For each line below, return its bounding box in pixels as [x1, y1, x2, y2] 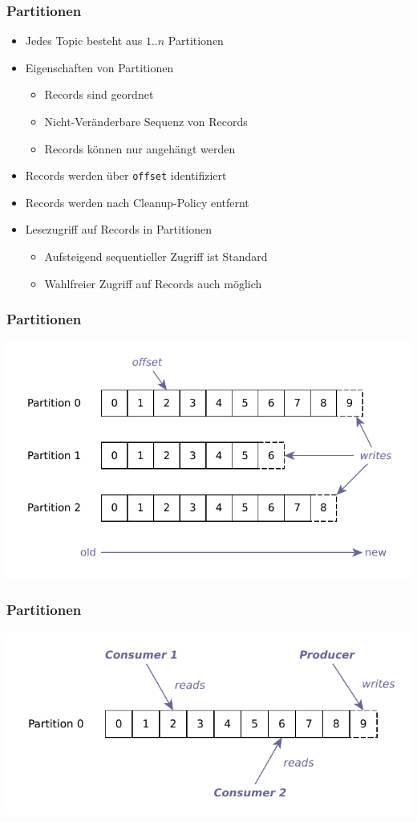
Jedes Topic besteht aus [25, 32, 143, 49]
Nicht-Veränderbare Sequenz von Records [44, 113, 248, 129]
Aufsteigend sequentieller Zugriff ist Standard [44, 248, 268, 265]
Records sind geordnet [44, 86, 154, 103]
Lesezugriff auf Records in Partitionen [25, 221, 213, 238]
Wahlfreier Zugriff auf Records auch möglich [44, 275, 262, 291]
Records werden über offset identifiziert [25, 167, 227, 184]
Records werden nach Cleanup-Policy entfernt [25, 193, 249, 210]
